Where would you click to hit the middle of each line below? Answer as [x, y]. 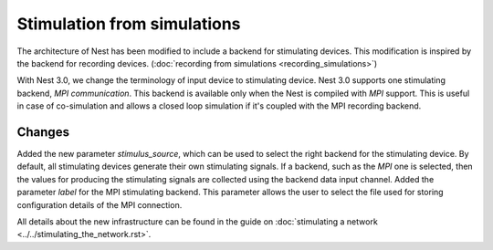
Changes [43, 132]
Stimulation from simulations [129, 24]
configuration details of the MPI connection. [100, 204]
